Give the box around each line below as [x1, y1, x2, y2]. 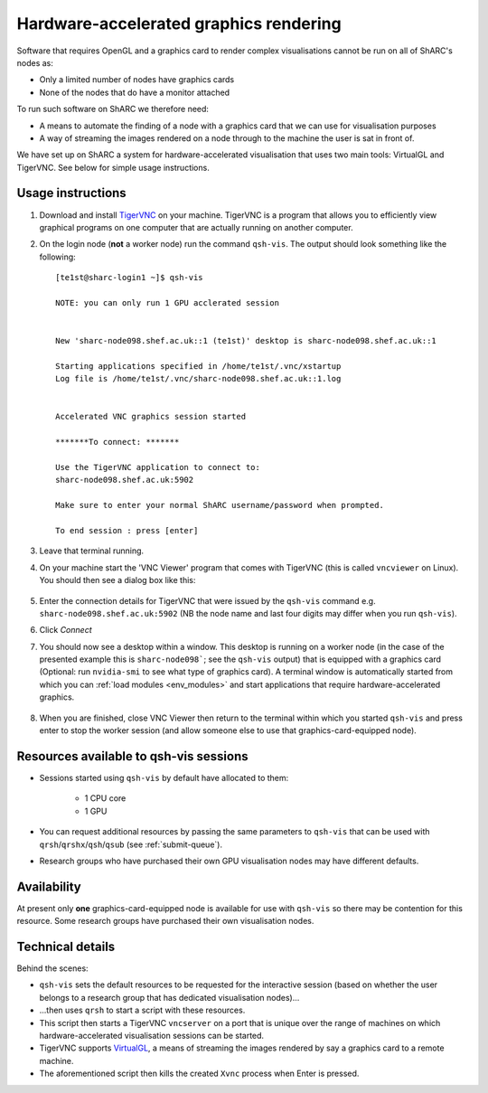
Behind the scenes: [16, 963, 89, 974]
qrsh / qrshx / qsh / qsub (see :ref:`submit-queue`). [39, 839, 223, 850]
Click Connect [39, 625, 92, 636]
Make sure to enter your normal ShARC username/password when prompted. [55, 500, 384, 511]
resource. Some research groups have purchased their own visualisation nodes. [16, 916, 314, 927]
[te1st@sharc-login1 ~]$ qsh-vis [55, 272, 203, 283]
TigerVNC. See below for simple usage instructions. [16, 162, 210, 173]
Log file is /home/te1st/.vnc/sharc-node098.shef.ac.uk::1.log [55, 373, 342, 384]
